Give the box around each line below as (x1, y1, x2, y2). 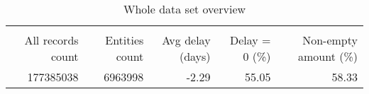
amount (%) (297, 48, 358, 64)
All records (24, 32, 79, 48)
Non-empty (302, 32, 358, 48)
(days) (179, 48, 211, 64)
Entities (105, 32, 144, 48)
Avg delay (162, 32, 211, 48)
